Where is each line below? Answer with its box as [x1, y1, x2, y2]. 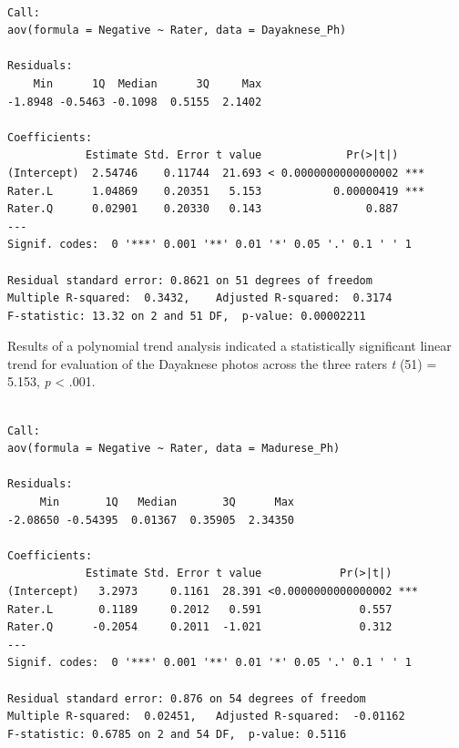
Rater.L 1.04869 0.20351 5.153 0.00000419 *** [7, 184, 425, 198]
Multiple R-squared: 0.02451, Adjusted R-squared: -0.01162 [7, 710, 405, 723]
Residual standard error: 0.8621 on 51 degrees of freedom [7, 273, 372, 287]
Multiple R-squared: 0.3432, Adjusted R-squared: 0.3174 [7, 292, 393, 305]
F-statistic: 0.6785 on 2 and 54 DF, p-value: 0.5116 [7, 727, 347, 741]
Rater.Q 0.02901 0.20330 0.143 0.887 [7, 202, 399, 216]
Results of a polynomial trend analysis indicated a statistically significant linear [7, 336, 452, 355]
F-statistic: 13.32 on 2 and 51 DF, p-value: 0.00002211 [7, 309, 366, 323]
